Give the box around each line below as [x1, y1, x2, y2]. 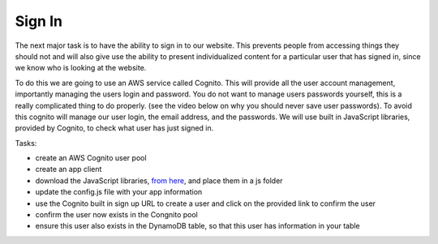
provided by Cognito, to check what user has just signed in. [15, 123, 214, 133]
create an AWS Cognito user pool [35, 153, 147, 163]
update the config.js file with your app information [35, 187, 203, 197]
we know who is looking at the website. [15, 63, 147, 73]
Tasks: [15, 138, 37, 148]
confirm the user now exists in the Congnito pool [35, 210, 198, 220]
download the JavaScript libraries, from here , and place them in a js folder [35, 175, 283, 186]
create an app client [35, 165, 102, 174]
